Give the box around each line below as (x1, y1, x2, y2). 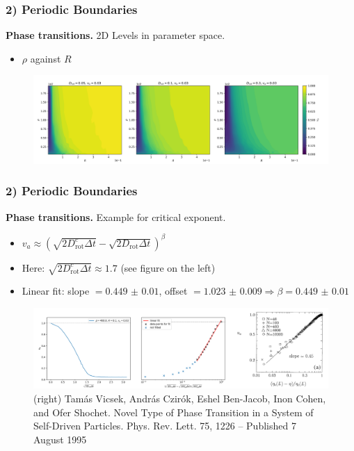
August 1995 (33, 432, 87, 446)
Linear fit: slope (22, 284, 90, 298)
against (30, 51, 61, 65)
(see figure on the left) (120, 260, 216, 274)
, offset (159, 284, 188, 298)
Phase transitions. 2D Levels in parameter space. (6, 28, 225, 42)
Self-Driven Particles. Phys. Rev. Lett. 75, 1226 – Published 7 (33, 418, 296, 433)
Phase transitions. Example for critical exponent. (6, 209, 226, 224)
